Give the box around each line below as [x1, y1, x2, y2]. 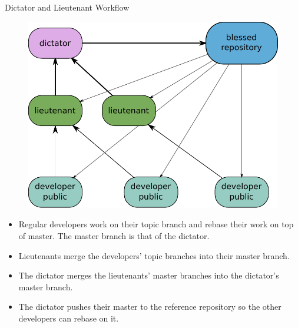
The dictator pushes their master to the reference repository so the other [18, 300, 282, 313]
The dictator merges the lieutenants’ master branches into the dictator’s [18, 269, 279, 281]
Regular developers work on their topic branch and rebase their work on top [18, 218, 294, 230]
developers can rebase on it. [18, 312, 119, 324]
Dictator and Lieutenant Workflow [5, 1, 130, 13]
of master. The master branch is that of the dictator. [18, 229, 210, 241]
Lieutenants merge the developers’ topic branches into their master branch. [18, 249, 290, 261]
